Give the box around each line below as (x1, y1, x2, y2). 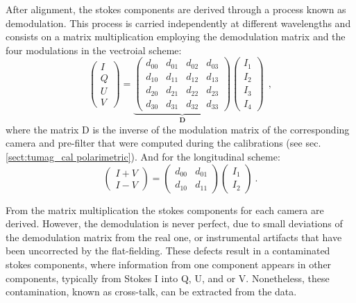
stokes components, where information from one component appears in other (6, 256, 332, 271)
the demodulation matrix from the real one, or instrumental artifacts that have (6, 229, 342, 244)
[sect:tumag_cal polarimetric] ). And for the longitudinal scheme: (6, 149, 280, 163)
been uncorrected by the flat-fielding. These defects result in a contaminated (6, 243, 330, 258)
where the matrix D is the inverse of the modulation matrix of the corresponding (6, 122, 350, 136)
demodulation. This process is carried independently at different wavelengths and (6, 15, 351, 30)
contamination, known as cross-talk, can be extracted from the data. (6, 284, 297, 299)
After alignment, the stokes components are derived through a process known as (6, 2, 346, 16)
